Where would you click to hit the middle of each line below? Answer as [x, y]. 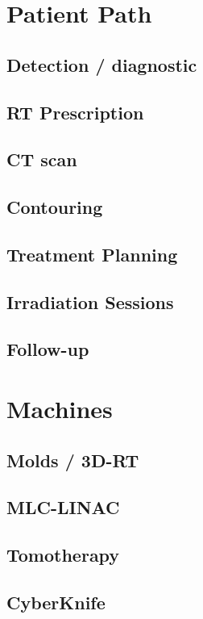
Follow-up [48, 349]
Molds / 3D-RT [73, 460]
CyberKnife [56, 602]
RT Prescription [75, 112]
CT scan [42, 159]
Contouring [55, 207]
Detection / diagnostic [102, 64]
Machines [60, 409]
